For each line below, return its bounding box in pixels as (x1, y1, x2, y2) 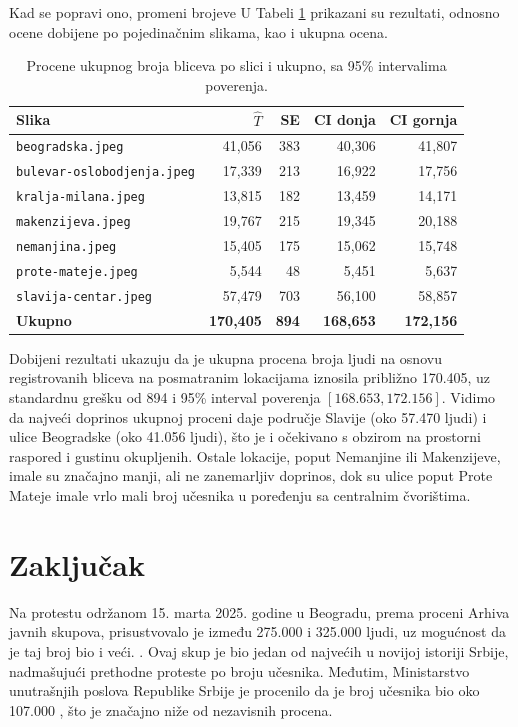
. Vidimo (441, 387, 496, 408)
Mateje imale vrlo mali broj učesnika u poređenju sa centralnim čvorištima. (9, 485, 471, 506)
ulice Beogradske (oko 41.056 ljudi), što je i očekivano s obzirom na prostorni (9, 426, 481, 447)
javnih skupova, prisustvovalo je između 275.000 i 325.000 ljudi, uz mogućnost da (9, 621, 506, 642)
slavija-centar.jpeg (16, 289, 153, 304)
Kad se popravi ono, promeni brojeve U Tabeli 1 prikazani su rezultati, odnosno (9, 2, 500, 22)
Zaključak (9, 543, 145, 584)
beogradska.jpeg (16, 140, 124, 155)
